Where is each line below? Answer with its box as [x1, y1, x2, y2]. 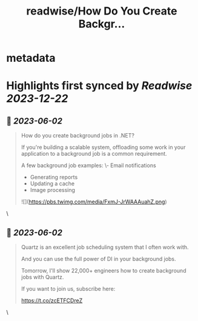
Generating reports [30, 174, 78, 181]
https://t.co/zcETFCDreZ [21, 297, 83, 304]
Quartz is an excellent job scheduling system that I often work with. [21, 243, 189, 251]
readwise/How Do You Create [26, 4, 177, 18]
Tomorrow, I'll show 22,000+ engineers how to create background [21, 267, 186, 274]
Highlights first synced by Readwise [6, 79, 193, 93]
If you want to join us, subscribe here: [21, 285, 116, 292]
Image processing [30, 187, 76, 194]
